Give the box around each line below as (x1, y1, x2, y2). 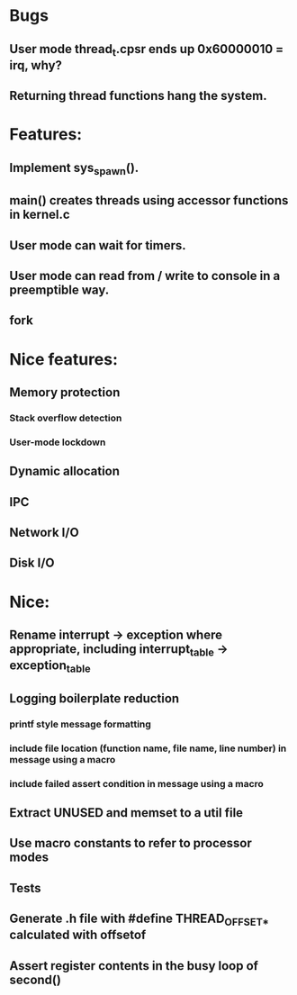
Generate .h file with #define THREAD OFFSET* (9, 911, 270, 928)
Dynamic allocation (9, 464, 120, 479)
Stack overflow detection (9, 412, 122, 424)
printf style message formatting (9, 718, 151, 730)
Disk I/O (9, 556, 56, 571)
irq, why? (9, 58, 63, 73)
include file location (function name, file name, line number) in (9, 742, 287, 755)
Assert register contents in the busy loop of (9, 958, 259, 973)
